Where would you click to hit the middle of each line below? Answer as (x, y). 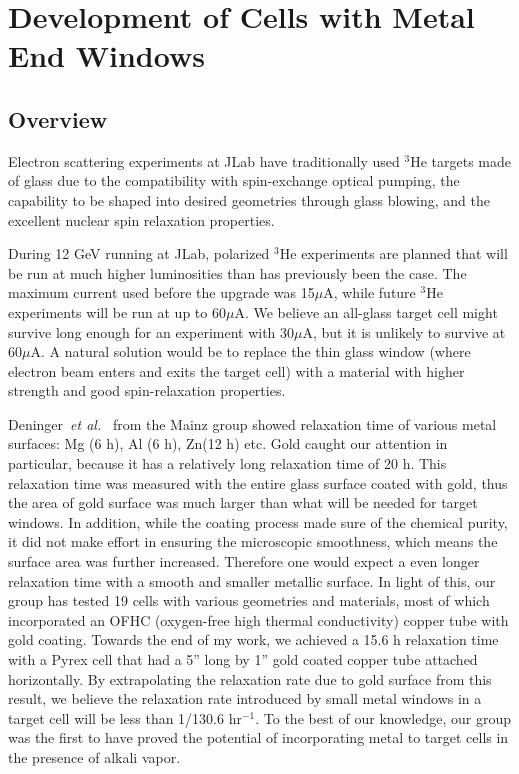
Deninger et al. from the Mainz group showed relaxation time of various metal (252, 423)
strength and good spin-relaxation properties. (147, 390)
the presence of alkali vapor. (94, 756)
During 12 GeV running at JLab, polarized (139, 253)
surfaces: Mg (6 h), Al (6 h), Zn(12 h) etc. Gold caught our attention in (228, 443)
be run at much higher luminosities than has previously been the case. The (237, 272)
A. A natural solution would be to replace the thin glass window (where (250, 351)
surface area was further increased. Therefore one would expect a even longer (244, 561)
